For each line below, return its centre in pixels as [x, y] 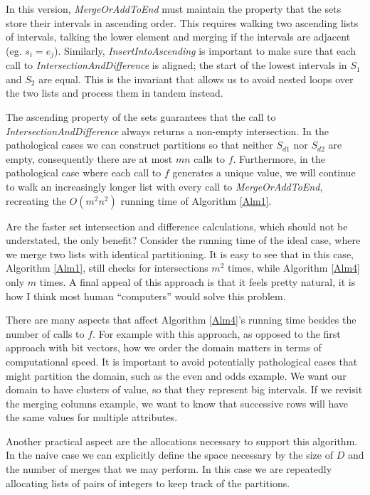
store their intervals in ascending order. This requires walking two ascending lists [182, 22]
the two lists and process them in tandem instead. [115, 93]
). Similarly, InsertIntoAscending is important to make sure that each [205, 50]
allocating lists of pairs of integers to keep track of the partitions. [148, 483]
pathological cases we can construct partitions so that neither [139, 145]
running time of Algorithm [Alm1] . [196, 200]
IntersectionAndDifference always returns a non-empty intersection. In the [167, 131]
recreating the [36, 200]
